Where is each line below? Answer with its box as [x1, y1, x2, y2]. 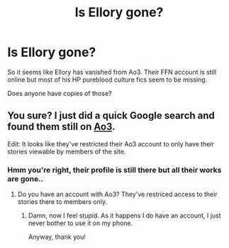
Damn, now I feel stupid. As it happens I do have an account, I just [28, 211, 221, 220]
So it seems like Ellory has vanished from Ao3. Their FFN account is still [7, 68, 217, 76]
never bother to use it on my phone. [28, 219, 133, 227]
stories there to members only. [17, 198, 108, 206]
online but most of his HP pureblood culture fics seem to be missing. [7, 75, 208, 84]
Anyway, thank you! [28, 232, 86, 242]
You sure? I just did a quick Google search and [7, 109, 215, 122]
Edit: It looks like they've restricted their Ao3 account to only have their [7, 139, 215, 148]
